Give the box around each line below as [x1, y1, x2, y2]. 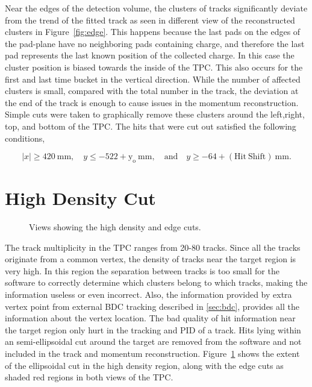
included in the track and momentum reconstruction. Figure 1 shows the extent [5, 347, 300, 359]
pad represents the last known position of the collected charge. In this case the [5, 49, 295, 61]
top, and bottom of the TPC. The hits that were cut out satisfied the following [5, 119, 296, 132]
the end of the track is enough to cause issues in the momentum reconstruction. [5, 96, 299, 109]
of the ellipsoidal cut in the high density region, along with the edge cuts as [5, 359, 284, 371]
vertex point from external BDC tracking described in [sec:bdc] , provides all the [5, 300, 299, 312]
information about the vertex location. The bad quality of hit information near [5, 312, 296, 324]
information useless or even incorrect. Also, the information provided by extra [5, 288, 292, 301]
